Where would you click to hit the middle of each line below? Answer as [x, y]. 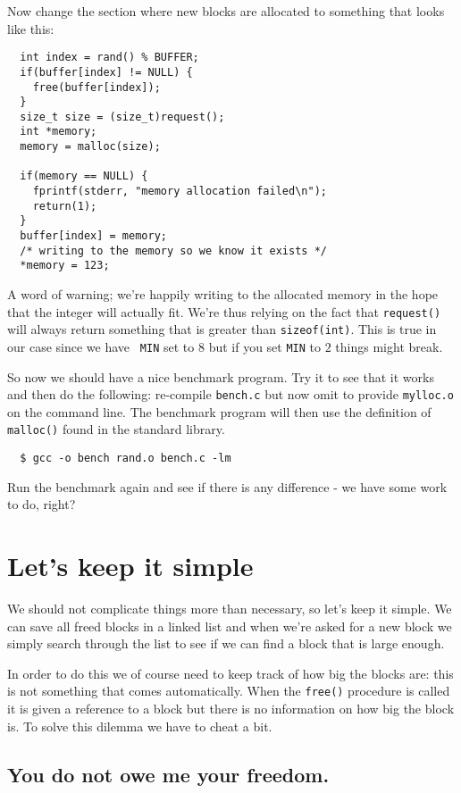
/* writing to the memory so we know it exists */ [173, 250]
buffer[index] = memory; [93, 236]
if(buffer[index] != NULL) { [106, 72]
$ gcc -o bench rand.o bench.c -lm [126, 459]
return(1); [65, 206]
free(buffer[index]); [96, 87]
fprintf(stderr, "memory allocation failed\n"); [180, 192]
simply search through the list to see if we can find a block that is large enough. [226, 643]
